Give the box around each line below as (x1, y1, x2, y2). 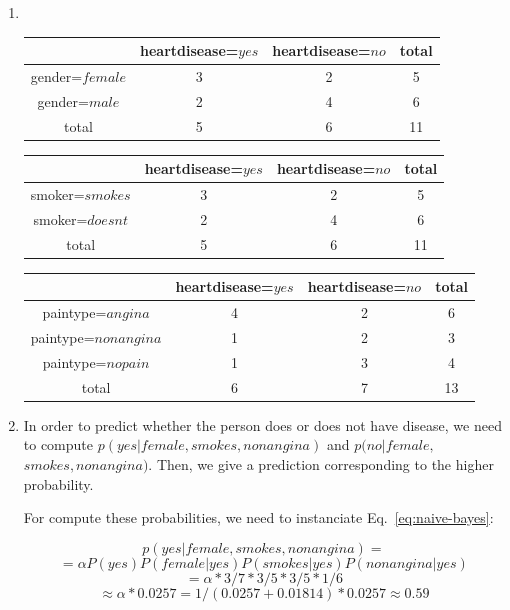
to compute (23, 434, 94, 455)
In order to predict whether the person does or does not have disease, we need (23, 414, 502, 435)
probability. (23, 473, 94, 494)
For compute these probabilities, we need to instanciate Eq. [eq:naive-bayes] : (23, 507, 494, 528)
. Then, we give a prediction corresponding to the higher (148, 454, 494, 474)
